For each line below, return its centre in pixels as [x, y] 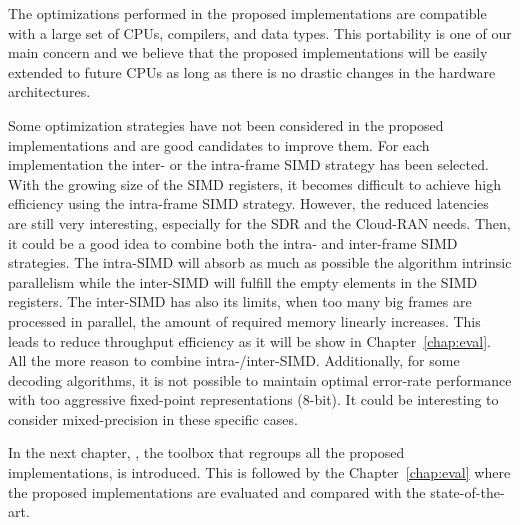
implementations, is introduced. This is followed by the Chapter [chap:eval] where [259, 472]
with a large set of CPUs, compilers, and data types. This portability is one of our [260, 32]
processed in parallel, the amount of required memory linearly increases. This [244, 320]
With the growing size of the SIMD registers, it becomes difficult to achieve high [254, 183]
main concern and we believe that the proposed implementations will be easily [248, 52]
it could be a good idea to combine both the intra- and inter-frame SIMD [233, 242]
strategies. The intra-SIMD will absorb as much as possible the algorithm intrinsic [260, 262]
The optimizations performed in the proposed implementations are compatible [247, 13]
